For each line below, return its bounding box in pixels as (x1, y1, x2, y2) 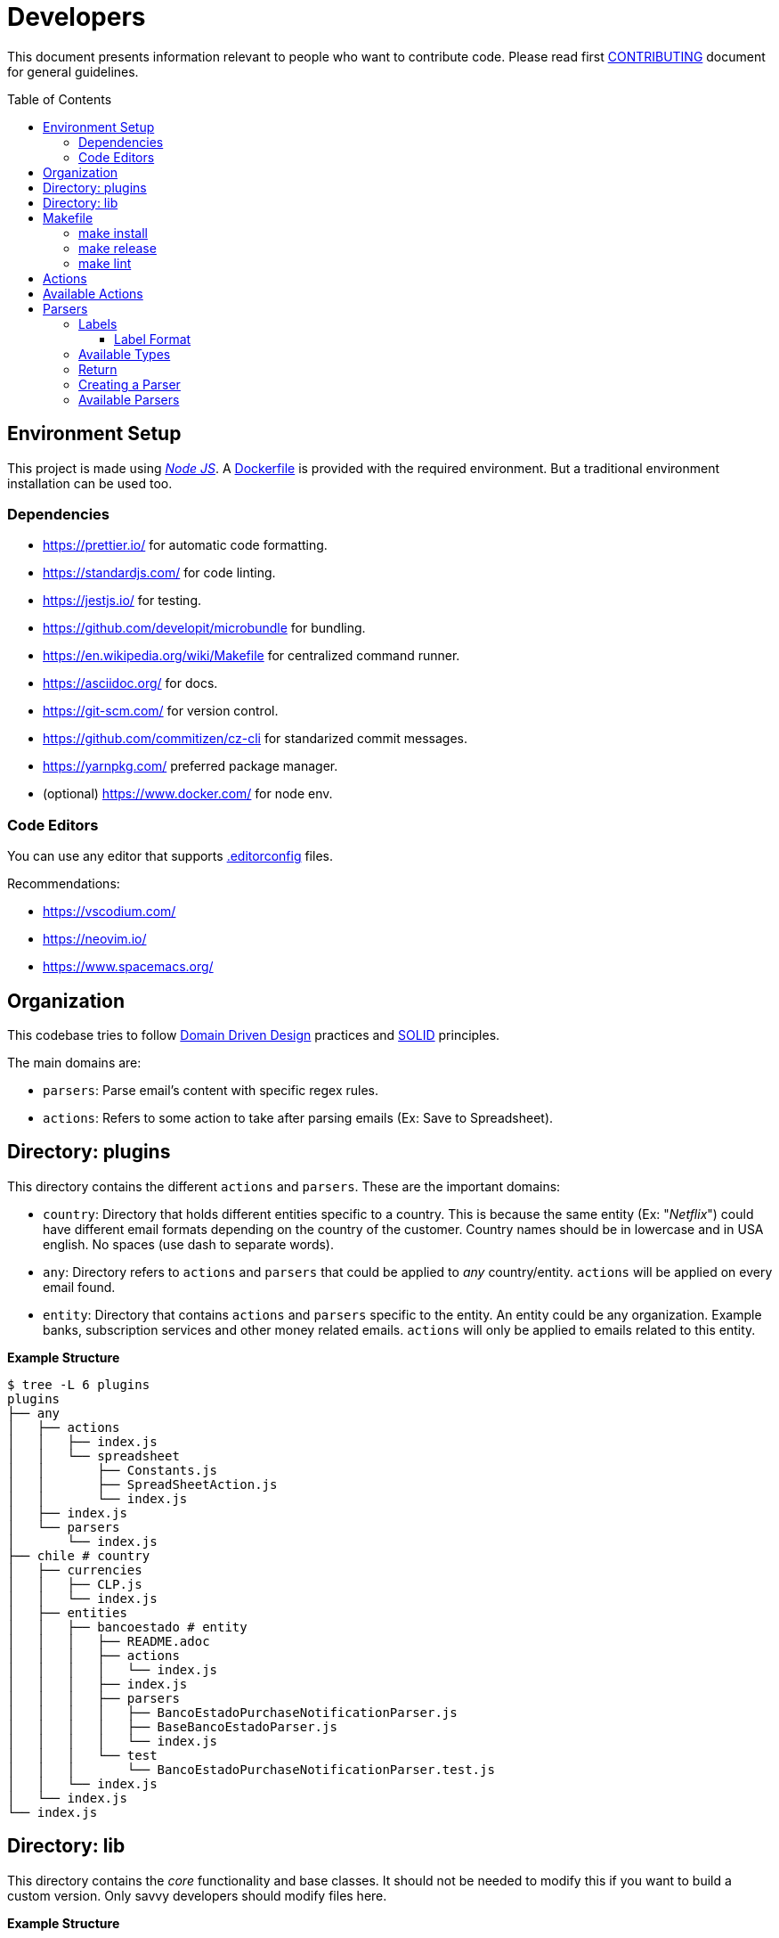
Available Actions (43, 285, 143, 301)
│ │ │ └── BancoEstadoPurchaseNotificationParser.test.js (7, 1762, 495, 1777)
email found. (43, 1279, 116, 1295)
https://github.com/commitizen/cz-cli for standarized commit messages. (43, 731, 467, 747)
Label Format (114, 331, 191, 347)
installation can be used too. (7, 475, 173, 491)
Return (78, 361, 118, 377)
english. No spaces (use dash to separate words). (43, 1236, 334, 1252)
